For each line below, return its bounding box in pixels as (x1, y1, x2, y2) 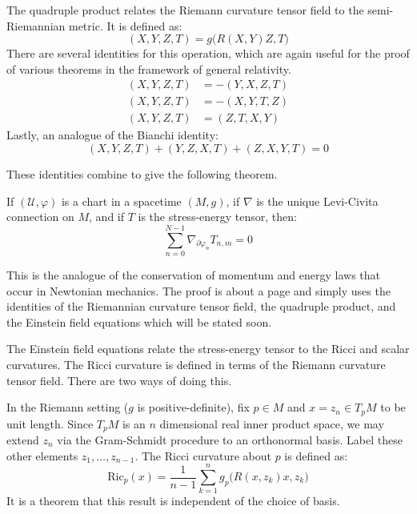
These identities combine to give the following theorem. (6, 166, 278, 183)
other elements (6, 447, 78, 464)
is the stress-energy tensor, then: (138, 208, 297, 225)
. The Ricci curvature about (134, 447, 271, 464)
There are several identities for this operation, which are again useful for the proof (6, 45, 410, 62)
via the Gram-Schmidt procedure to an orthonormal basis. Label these (57, 432, 403, 448)
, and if (89, 208, 125, 225)
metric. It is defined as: (68, 17, 182, 34)
